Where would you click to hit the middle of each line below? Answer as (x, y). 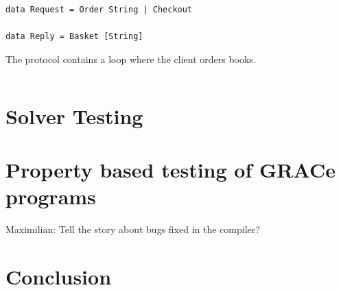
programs (51, 196)
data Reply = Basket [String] (74, 37)
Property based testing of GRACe (170, 169)
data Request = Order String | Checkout (99, 10)
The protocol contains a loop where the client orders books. (131, 59)
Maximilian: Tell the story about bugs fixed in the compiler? (133, 229)
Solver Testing (74, 116)
